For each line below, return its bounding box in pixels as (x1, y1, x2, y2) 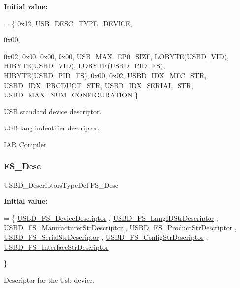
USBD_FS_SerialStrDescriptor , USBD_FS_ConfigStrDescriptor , (4, 232, 208, 242)
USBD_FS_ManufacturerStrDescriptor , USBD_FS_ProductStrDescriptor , (4, 222, 237, 232)
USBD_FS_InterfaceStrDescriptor (4, 241, 109, 252)
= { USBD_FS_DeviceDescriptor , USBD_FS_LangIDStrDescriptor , (4, 212, 218, 223)
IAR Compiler (4, 139, 47, 149)
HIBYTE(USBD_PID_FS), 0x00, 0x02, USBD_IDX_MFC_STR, (4, 70, 207, 80)
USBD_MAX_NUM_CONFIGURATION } (4, 90, 139, 100)
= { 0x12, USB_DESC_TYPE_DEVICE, (4, 18, 132, 28)
